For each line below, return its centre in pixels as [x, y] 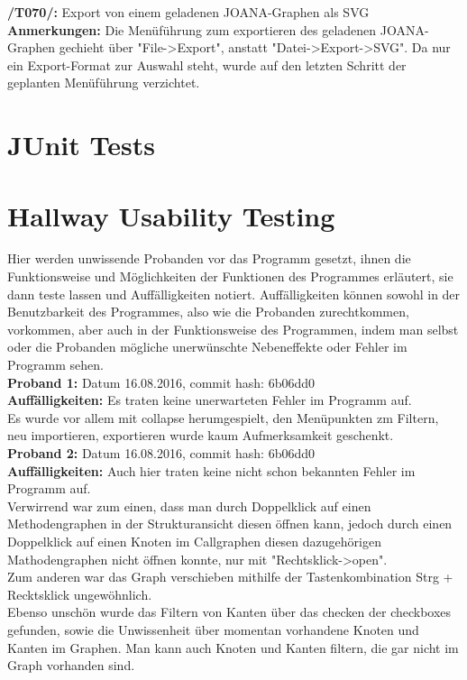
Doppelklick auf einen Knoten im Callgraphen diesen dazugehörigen [194, 541]
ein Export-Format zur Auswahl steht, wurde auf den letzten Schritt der [207, 64]
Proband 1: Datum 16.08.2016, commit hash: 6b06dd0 [161, 382]
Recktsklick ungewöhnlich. [80, 594]
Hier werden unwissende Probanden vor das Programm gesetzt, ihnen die [209, 258]
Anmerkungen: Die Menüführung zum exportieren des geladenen [192, 29]
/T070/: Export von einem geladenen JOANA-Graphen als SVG [188, 12]
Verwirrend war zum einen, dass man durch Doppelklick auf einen [189, 505]
